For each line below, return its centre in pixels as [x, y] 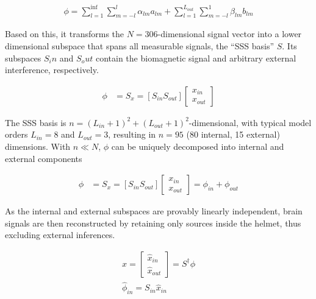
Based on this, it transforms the [65, 34]
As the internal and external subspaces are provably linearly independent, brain [154, 211]
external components [44, 158]
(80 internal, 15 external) [233, 134]
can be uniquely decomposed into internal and [198, 146]
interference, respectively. [52, 70]
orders [16, 134]
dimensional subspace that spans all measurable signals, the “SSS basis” [140, 45]
